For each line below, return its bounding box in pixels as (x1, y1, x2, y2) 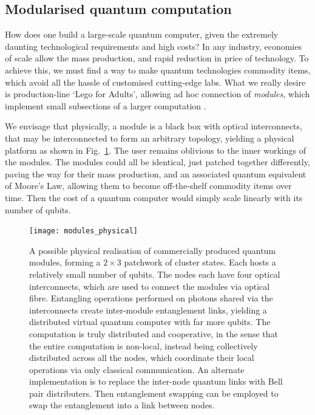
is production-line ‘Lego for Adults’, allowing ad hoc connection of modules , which (5, 87, 310, 100)
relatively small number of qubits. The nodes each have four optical (29, 267, 280, 280)
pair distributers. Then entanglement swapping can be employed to (29, 386, 279, 399)
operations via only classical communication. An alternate (29, 363, 245, 376)
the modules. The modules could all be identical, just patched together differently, (5, 156, 310, 168)
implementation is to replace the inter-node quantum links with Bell (29, 375, 283, 388)
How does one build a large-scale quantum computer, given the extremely (5, 28, 279, 41)
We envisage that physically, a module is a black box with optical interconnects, (5, 120, 302, 132)
